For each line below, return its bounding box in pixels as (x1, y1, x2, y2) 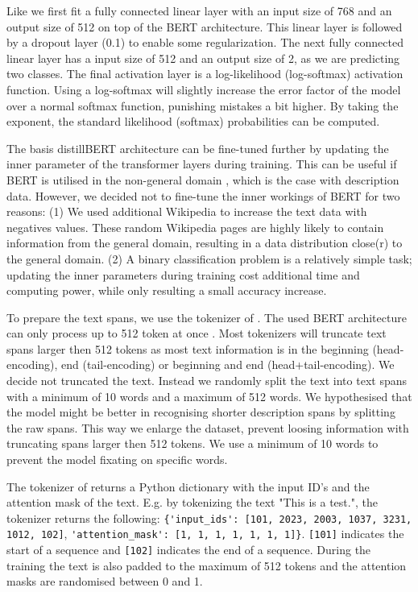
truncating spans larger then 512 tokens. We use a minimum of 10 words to (6, 435, 379, 452)
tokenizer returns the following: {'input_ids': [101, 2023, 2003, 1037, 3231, (6, 509, 412, 526)
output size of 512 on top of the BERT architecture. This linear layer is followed (6, 18, 403, 35)
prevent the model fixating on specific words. (6, 451, 228, 468)
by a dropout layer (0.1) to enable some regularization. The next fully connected (6, 34, 404, 51)
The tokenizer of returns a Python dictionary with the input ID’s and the (6, 478, 370, 495)
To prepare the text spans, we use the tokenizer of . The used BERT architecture (6, 308, 407, 325)
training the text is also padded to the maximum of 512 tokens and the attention (6, 557, 407, 573)
